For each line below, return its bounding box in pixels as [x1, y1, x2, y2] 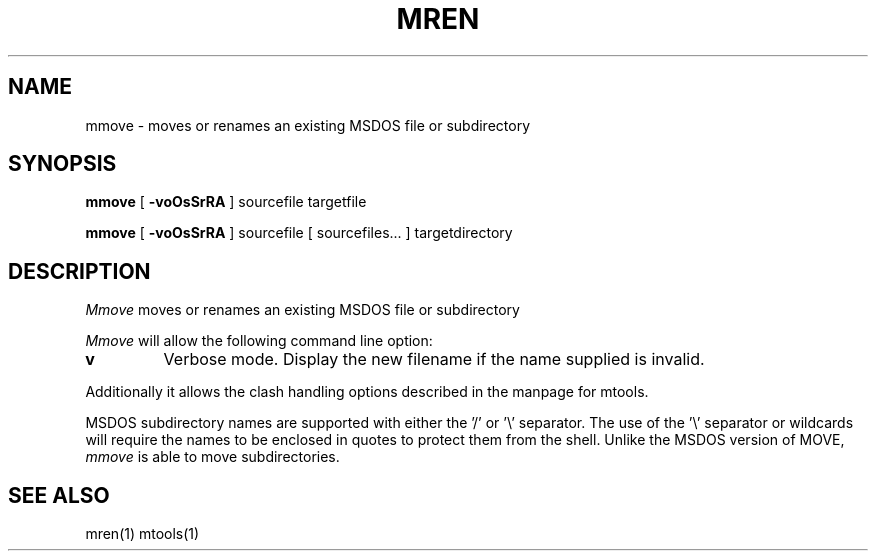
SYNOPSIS [8, 151, 117, 177]
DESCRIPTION [8, 258, 151, 284]
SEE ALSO [8, 482, 110, 508]
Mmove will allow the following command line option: [85, 332, 433, 350]
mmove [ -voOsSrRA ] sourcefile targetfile [85, 193, 367, 211]
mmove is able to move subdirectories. [85, 448, 340, 466]
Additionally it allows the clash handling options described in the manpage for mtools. [85, 383, 649, 401]
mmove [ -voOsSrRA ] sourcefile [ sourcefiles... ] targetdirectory [85, 224, 513, 242]
